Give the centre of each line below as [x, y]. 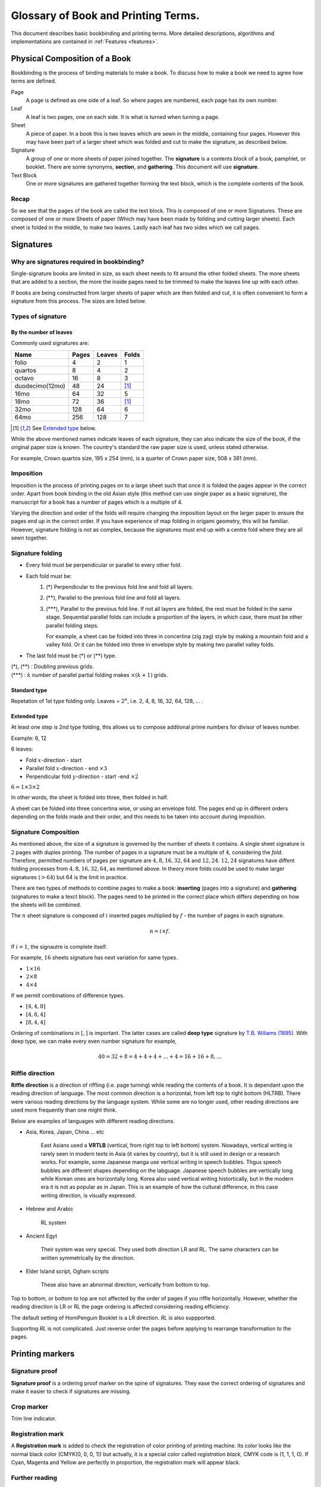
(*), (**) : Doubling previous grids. [53, 667]
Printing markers [43, 1354]
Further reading [34, 1477]
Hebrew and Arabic [50, 1209]
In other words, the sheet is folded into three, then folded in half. [90, 798]
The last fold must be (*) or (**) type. [71, 655]
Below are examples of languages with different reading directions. [93, 1121]
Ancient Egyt [42, 1236]
